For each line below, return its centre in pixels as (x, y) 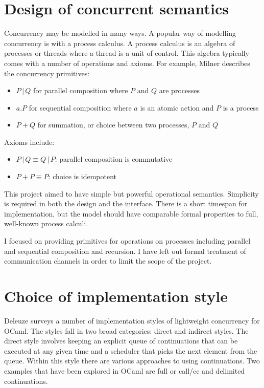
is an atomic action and (177, 107)
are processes (179, 90)
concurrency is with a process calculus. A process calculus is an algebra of (120, 43)
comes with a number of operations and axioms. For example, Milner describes (127, 63)
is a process (241, 107)
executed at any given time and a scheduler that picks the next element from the (131, 350)
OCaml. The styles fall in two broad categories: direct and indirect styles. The (126, 330)
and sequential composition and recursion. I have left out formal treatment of (125, 251)
